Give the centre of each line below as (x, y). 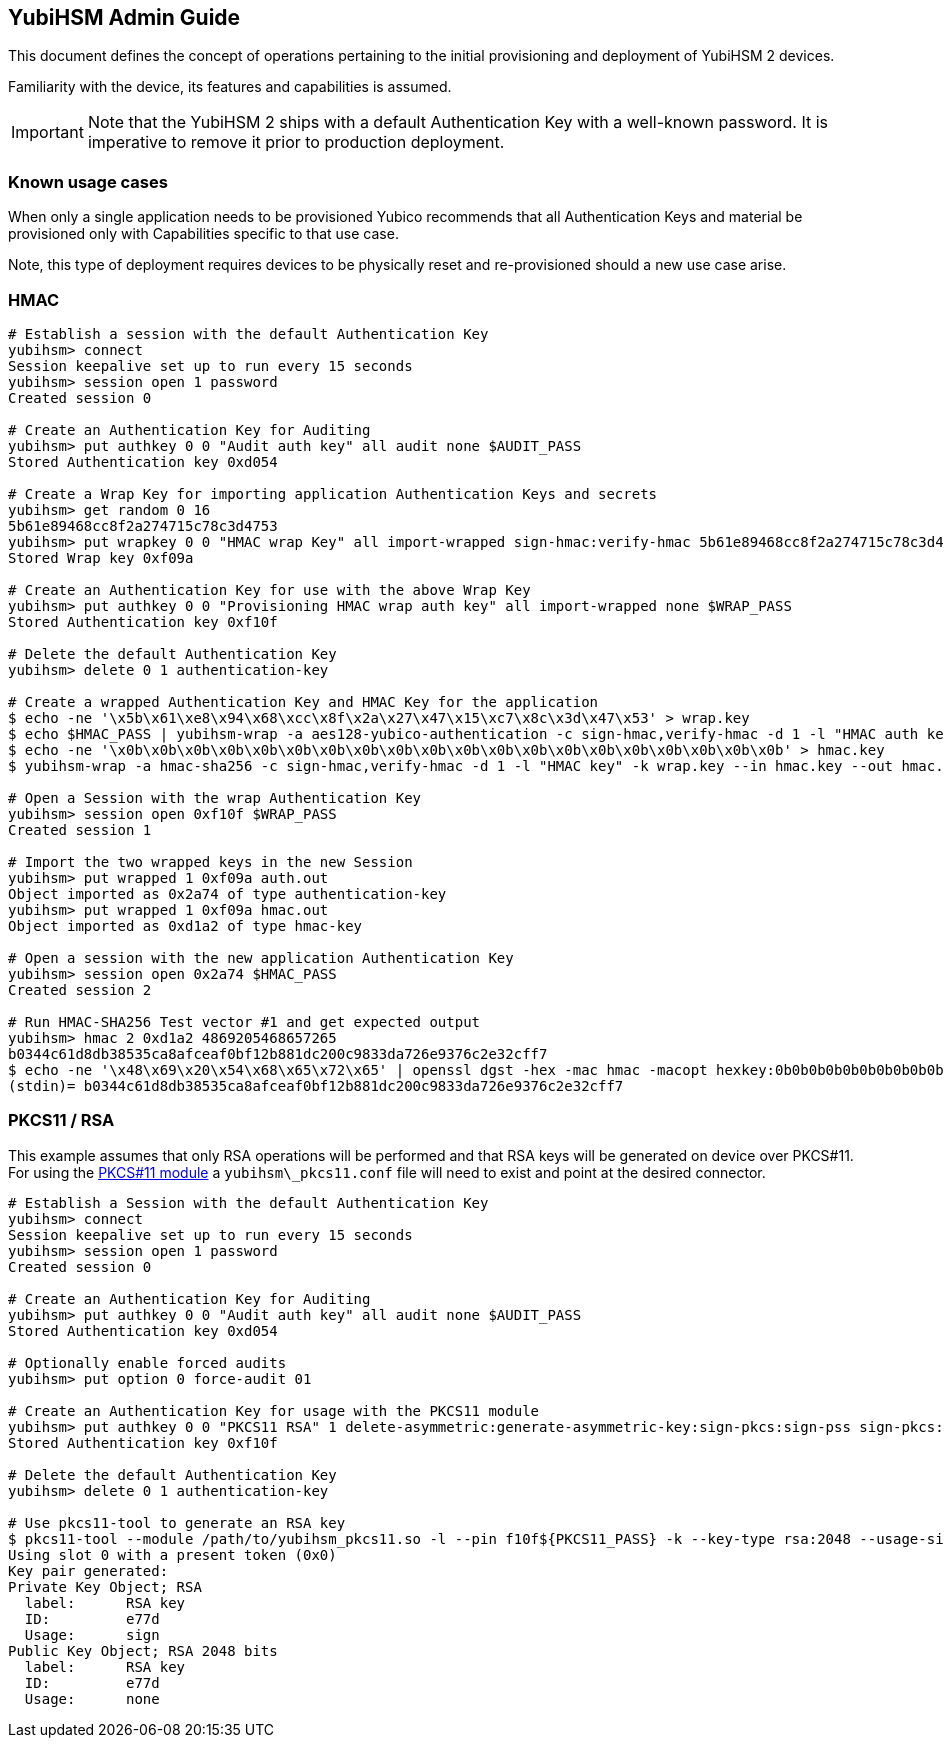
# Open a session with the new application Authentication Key (261, 957)
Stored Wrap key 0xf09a (101, 557)
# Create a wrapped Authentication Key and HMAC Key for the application (303, 701)
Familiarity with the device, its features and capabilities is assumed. (230, 87)
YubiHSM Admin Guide (124, 17)
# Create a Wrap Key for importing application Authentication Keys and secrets (333, 493)
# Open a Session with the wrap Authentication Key (215, 797)
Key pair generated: (88, 1570)
